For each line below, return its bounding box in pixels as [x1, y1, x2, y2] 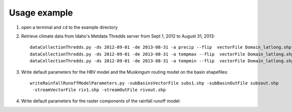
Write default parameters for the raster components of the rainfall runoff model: [21, 98, 181, 104]
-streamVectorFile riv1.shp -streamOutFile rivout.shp [32, 87, 166, 93]
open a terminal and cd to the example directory [21, 24, 118, 30]
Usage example [9, 7, 73, 18]
